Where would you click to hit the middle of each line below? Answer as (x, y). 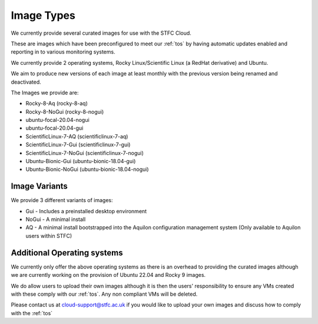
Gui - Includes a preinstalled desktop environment (86, 211)
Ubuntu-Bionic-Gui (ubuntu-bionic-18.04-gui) (81, 161)
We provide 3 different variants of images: (62, 200)
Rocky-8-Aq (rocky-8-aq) (57, 104)
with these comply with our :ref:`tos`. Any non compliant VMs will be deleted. (104, 294)
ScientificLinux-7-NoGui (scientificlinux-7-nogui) (85, 153)
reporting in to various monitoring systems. (63, 52)
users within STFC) (49, 236)
